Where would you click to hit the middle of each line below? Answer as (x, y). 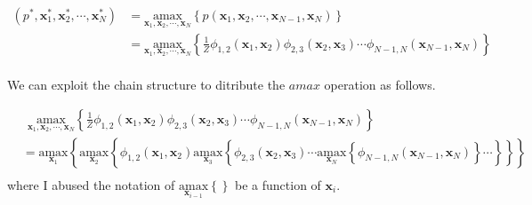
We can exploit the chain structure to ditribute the (146, 85)
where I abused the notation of (91, 184)
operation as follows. (380, 85)
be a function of (278, 184)
